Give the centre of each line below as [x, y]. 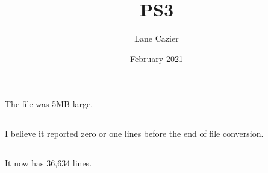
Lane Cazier [157, 38]
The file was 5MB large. [49, 104]
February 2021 [157, 58]
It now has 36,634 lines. [48, 163]
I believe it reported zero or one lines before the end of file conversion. [134, 134]
